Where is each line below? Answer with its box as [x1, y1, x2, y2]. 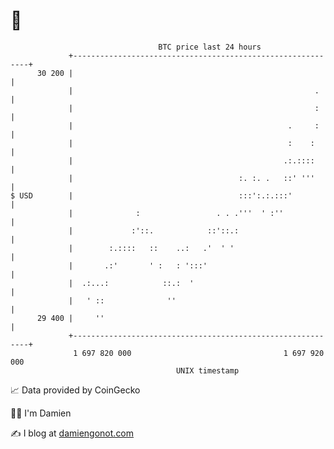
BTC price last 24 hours [158, 42, 262, 52]
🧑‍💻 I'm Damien [10, 407, 72, 419]
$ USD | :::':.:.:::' [10, 190, 293, 201]
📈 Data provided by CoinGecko [10, 384, 141, 396]
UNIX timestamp [175, 365, 240, 376]
